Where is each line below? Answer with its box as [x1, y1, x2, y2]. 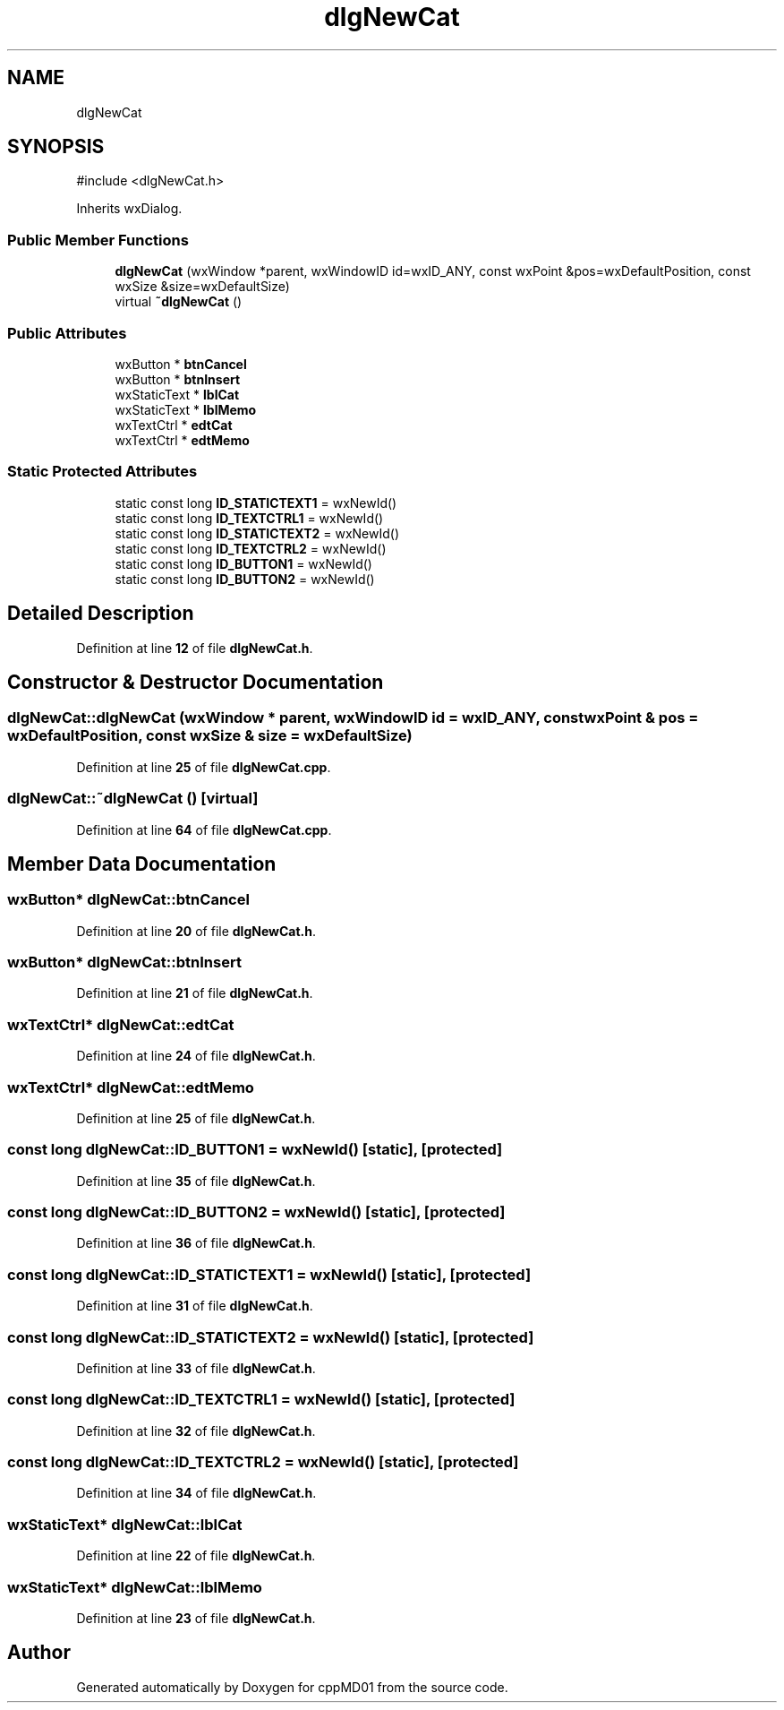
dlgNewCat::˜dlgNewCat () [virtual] [7, 789, 259, 808]
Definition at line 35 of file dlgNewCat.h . [76, 1173, 316, 1189]
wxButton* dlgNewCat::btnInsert [7, 953, 242, 972]
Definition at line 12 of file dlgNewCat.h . [76, 640, 313, 656]
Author [7, 1641, 71, 1664]
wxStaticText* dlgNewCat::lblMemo [7, 1577, 262, 1596]
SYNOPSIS [7, 135, 105, 159]
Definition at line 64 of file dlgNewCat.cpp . [76, 821, 332, 838]
